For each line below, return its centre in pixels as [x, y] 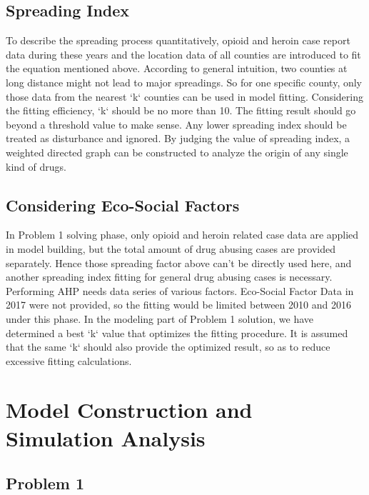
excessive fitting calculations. [69, 360]
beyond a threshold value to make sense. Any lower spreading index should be [176, 124]
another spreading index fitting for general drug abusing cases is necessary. [169, 277]
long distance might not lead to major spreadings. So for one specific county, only [184, 82]
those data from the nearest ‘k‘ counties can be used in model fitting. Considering [185, 96]
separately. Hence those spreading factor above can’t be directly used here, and [179, 262]
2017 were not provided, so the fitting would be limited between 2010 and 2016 [178, 305]
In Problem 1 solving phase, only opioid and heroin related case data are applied [182, 235]
